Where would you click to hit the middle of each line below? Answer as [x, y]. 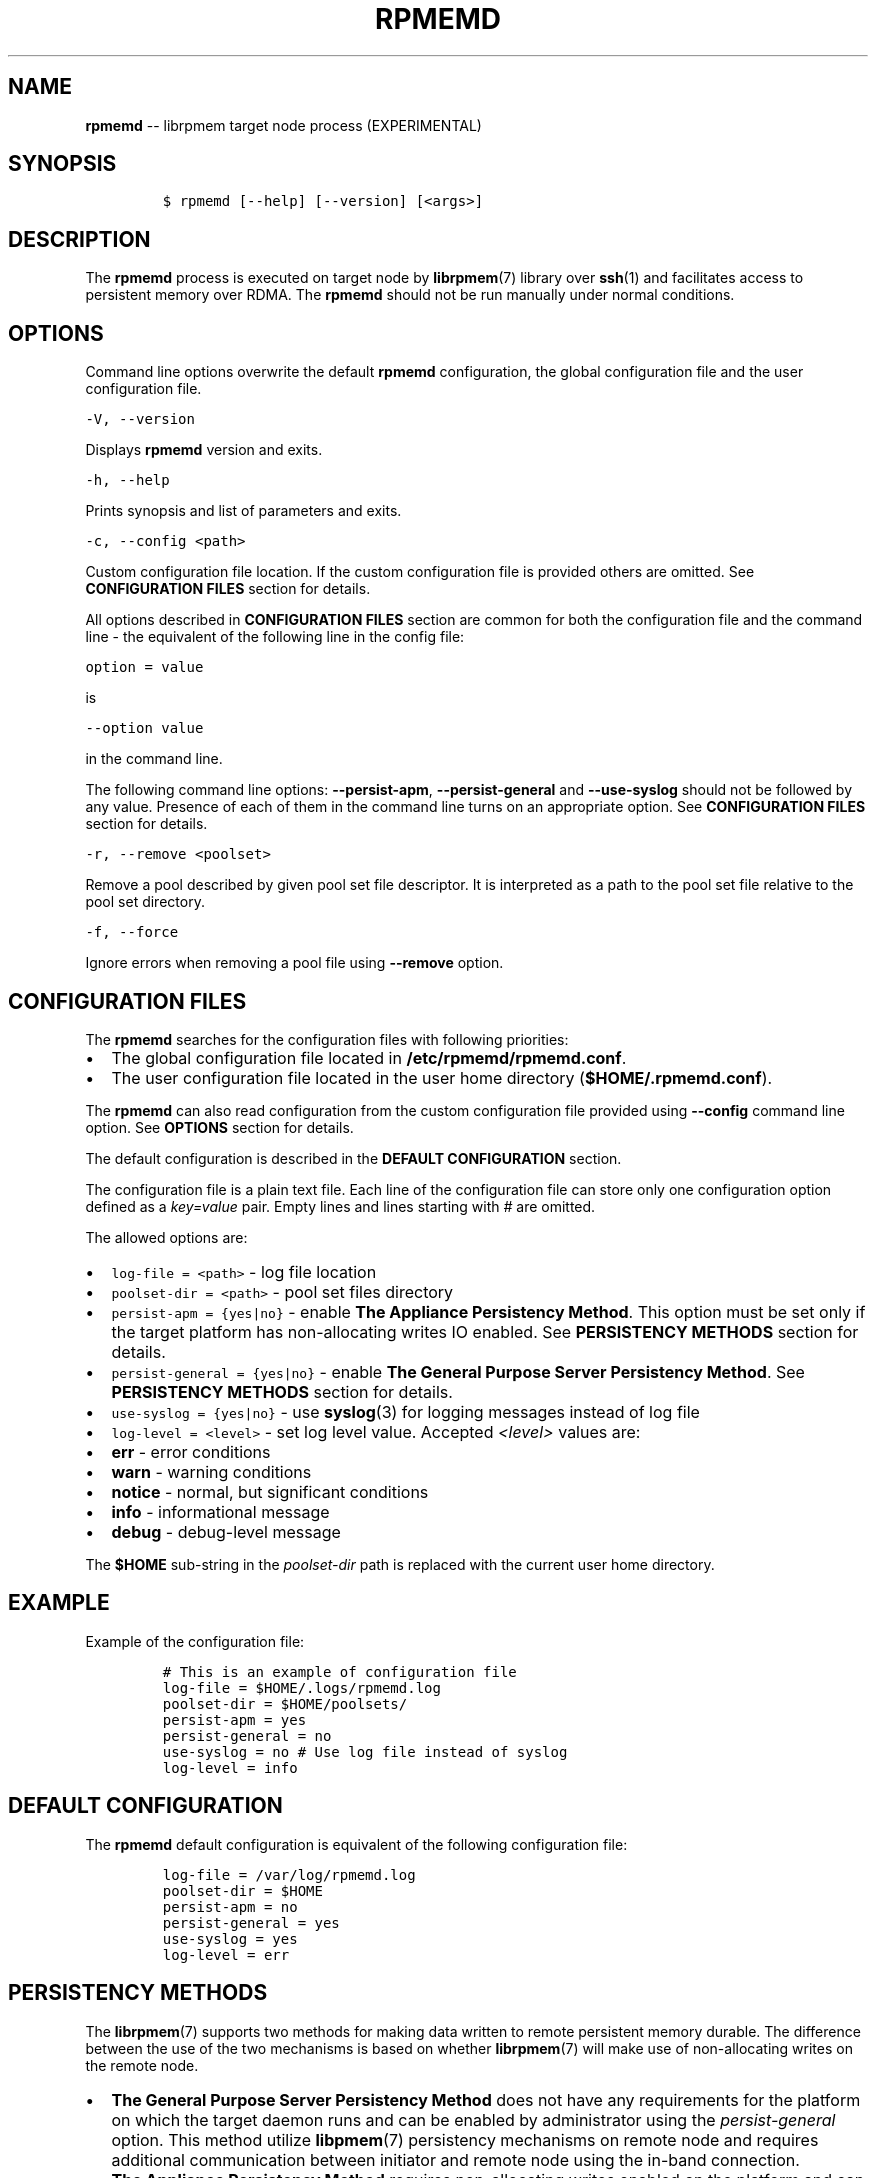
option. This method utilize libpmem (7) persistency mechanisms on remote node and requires [465, 2139]
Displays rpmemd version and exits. [204, 450]
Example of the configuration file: [195, 1641]
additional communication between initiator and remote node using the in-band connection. [455, 2159]
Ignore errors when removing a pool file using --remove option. [294, 963]
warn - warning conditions [211, 1471]
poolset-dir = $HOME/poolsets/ [285, 1703]
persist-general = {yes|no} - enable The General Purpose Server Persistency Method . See [458, 1371]
